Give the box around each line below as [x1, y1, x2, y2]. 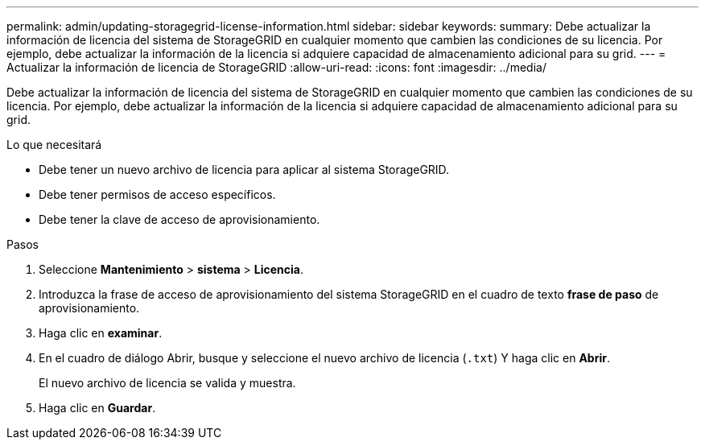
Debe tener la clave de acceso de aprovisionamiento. [39, 213, 320, 226]
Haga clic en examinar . [39, 326, 163, 340]
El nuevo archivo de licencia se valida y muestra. [39, 376, 296, 390]
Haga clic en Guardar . [39, 401, 156, 415]
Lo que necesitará [6, 138, 102, 151]
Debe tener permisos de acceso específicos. [39, 188, 276, 201]
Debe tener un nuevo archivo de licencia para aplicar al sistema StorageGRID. [39, 163, 450, 176]
